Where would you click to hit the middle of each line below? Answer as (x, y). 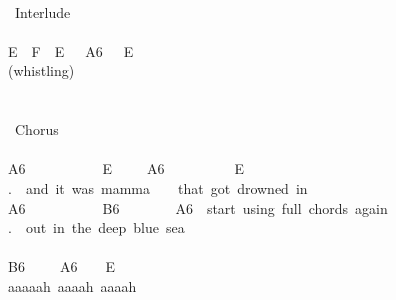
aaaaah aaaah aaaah (72, 285)
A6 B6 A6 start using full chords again (198, 207)
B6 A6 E (61, 266)
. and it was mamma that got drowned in (158, 187)
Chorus (36, 129)
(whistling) (41, 70)
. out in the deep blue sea (96, 227)
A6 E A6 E (126, 168)
